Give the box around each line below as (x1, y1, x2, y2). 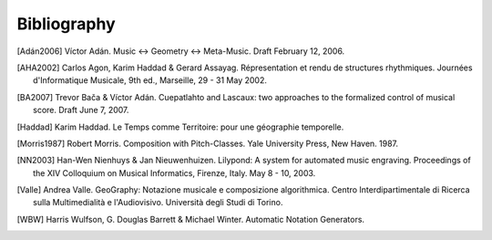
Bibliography (16, 14, 116, 34)
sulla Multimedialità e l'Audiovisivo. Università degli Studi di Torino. (33, 197, 283, 208)
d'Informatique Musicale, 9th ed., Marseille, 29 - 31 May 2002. (33, 75, 268, 86)
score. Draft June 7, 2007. (33, 105, 129, 116)
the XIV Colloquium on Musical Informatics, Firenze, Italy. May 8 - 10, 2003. (33, 167, 316, 178)
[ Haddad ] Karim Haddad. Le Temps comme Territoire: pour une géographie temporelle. (16, 121, 344, 132)
